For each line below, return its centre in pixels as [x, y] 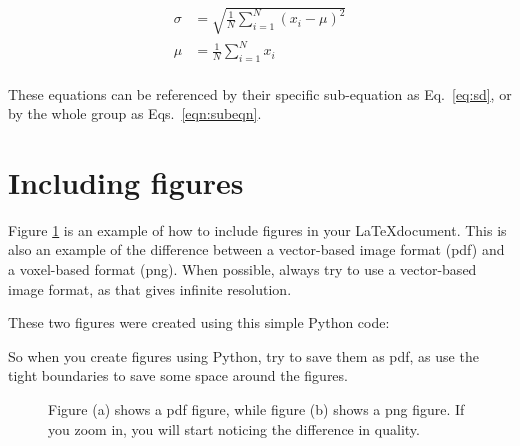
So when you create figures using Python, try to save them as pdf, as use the [243, 355]
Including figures [126, 181]
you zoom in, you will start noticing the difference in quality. [234, 428]
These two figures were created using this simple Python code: [199, 322]
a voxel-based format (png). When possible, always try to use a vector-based [242, 269]
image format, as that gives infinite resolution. [150, 288]
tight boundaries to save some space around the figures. [178, 375]
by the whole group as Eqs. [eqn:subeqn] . [135, 113]
